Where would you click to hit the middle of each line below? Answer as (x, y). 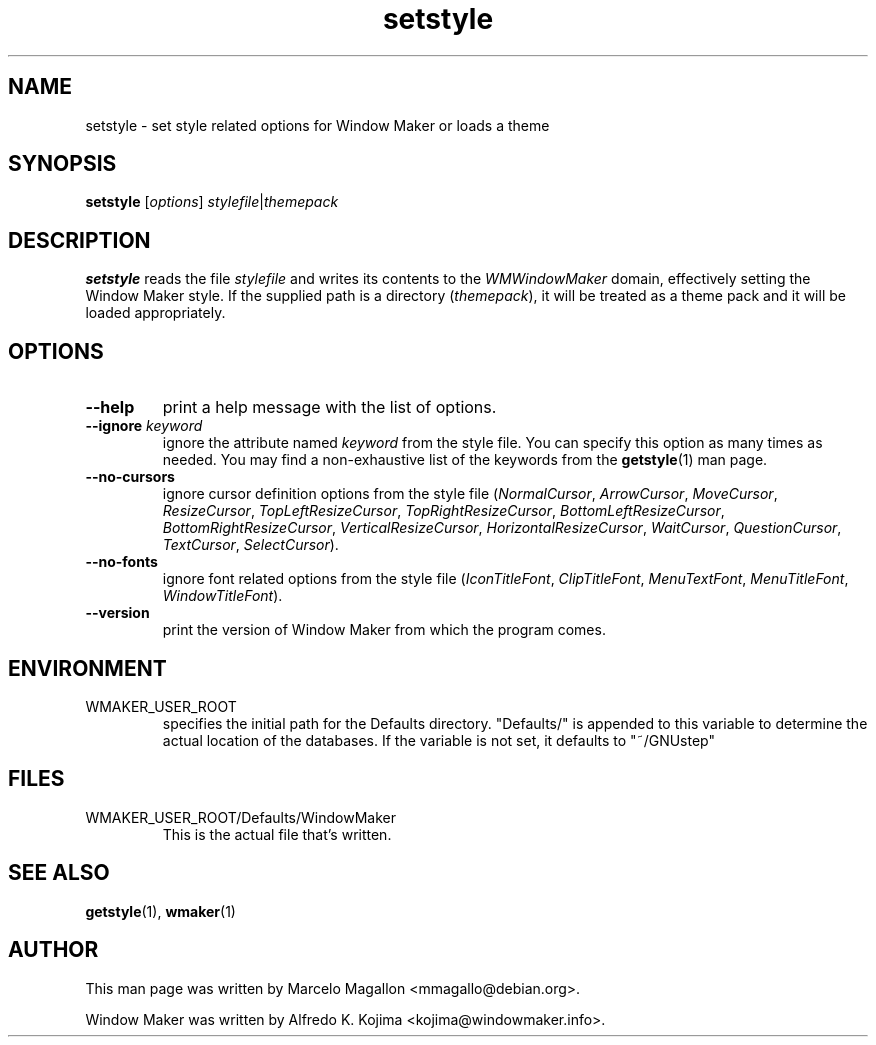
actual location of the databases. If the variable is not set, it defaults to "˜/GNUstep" (438, 740)
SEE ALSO (59, 873)
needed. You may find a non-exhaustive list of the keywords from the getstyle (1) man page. (465, 460)
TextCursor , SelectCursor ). (250, 545)
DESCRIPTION (79, 240)
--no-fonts (121, 562)
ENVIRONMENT (87, 668)
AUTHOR (53, 950)
